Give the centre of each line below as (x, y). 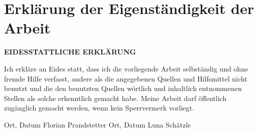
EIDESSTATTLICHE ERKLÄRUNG (70, 52)
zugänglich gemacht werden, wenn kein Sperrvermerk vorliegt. (99, 108)
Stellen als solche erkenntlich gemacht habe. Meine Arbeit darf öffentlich (115, 98)
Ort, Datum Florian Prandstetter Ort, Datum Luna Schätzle (98, 124)
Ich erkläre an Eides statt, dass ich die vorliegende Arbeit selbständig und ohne (126, 68)
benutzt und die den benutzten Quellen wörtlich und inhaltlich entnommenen (123, 88)
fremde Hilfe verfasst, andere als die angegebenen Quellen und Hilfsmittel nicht (126, 78)
